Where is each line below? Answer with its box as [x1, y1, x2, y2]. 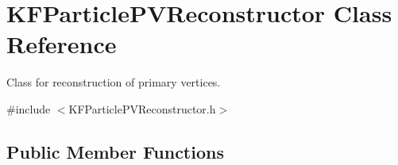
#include [6, 100, 51, 117]
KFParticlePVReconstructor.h [68, 100, 216, 117]
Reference [6, 28, 117, 60]
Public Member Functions [6, 139, 224, 163]
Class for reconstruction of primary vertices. [6, 74, 221, 90]
